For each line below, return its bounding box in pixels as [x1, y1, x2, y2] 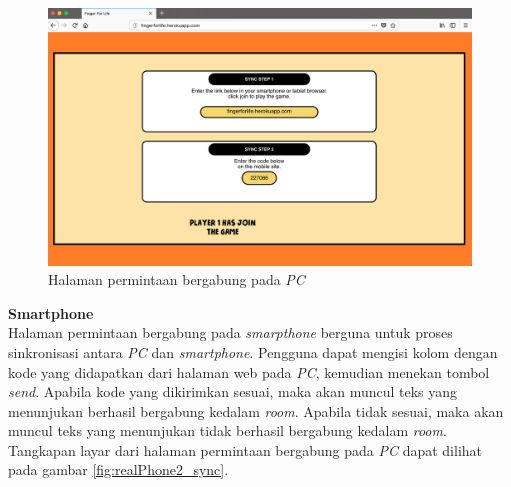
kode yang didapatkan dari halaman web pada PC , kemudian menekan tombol [8, 361, 490, 382]
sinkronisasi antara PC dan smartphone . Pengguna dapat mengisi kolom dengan [8, 341, 498, 362]
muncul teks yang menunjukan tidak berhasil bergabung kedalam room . [8, 420, 447, 441]
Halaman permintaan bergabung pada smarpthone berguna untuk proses [8, 322, 453, 343]
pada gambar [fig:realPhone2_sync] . [8, 459, 229, 480]
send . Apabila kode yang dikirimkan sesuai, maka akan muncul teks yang [8, 381, 458, 402]
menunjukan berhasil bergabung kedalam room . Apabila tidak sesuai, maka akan [8, 400, 504, 421]
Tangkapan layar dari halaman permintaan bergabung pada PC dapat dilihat [8, 439, 483, 460]
